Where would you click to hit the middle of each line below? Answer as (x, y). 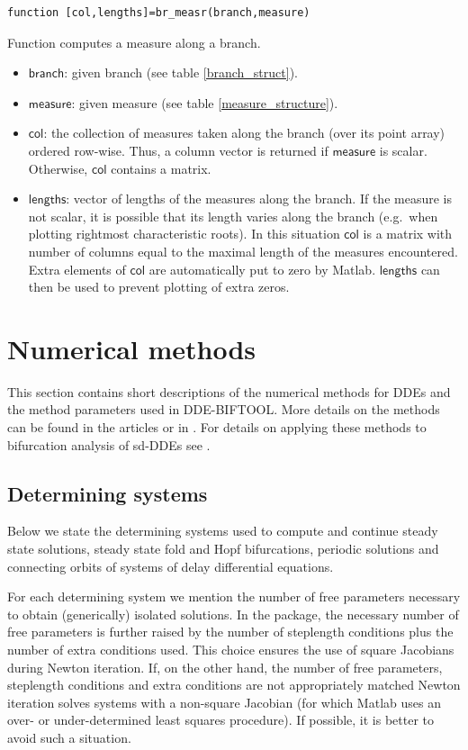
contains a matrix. (161, 168)
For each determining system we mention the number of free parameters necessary (234, 596)
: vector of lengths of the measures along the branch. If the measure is (259, 199)
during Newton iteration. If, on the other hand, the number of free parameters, (225, 667)
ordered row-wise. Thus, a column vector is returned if (178, 150)
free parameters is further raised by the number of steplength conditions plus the (230, 632)
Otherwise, (58, 168)
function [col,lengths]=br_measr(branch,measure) (159, 13)
